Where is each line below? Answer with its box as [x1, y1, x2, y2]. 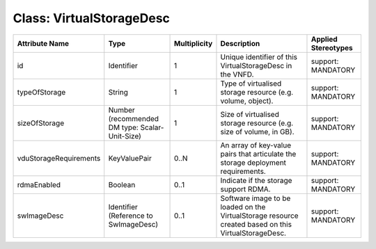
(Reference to [108, 211, 153, 220]
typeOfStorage [17, 87, 66, 97]
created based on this [220, 219, 292, 229]
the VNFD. [220, 70, 254, 79]
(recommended [108, 113, 159, 123]
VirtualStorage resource [220, 211, 299, 220]
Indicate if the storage [220, 175, 292, 185]
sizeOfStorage [17, 118, 65, 128]
